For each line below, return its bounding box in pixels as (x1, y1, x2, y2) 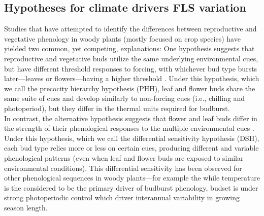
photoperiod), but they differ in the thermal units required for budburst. (4, 102, 230, 113)
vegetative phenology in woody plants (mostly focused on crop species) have (4, 33, 241, 44)
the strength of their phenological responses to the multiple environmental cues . (4, 123, 254, 133)
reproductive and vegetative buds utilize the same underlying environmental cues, (4, 53, 258, 63)
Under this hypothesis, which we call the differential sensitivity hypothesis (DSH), (4, 132, 259, 143)
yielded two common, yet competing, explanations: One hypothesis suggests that (4, 43, 255, 54)
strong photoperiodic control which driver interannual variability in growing (4, 192, 240, 203)
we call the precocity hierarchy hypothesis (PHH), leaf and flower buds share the (4, 83, 255, 93)
